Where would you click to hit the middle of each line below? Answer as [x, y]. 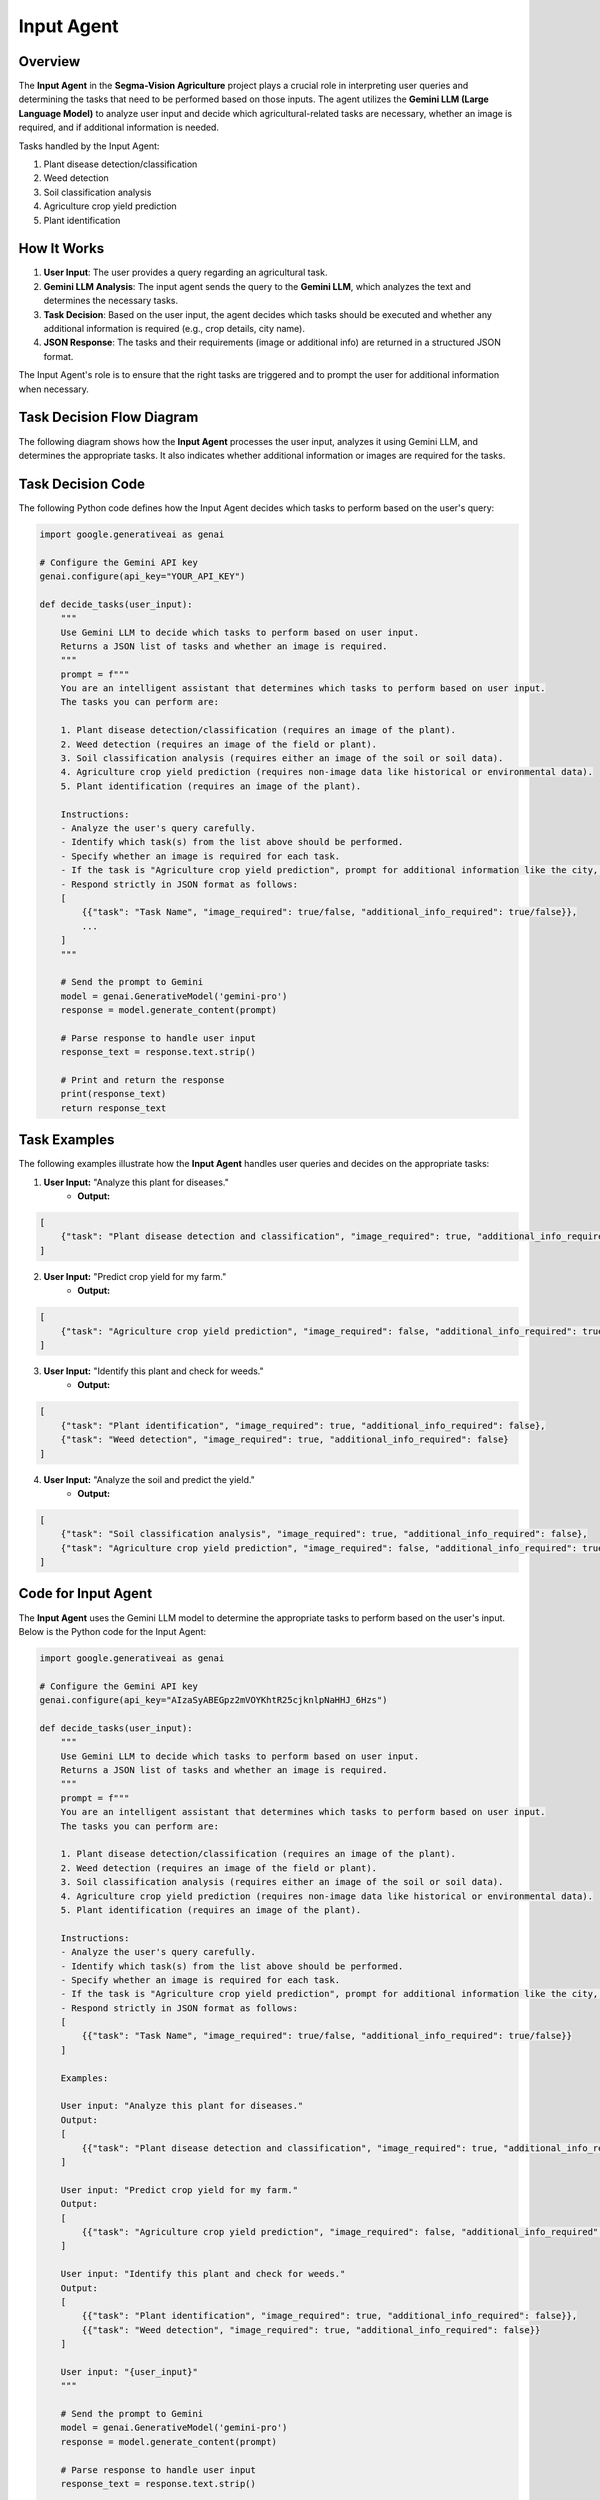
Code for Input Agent [85, 1593]
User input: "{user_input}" [129, 2371]
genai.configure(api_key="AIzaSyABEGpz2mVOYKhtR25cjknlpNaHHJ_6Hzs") [213, 1700]
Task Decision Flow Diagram [108, 417]
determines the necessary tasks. [111, 301]
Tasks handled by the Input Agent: [89, 146]
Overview [49, 61]
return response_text [113, 1108]
